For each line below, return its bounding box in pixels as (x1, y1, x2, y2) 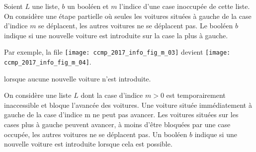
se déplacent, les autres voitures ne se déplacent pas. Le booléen (38, 20, 233, 31)
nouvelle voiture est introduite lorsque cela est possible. (4, 139, 172, 149)
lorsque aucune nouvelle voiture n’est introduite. (4, 73, 151, 83)
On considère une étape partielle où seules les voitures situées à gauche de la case (4, 10, 252, 21)
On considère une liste (4, 90, 72, 100)
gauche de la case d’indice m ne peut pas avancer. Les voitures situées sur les (4, 109, 239, 120)
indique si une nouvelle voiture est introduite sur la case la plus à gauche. (4, 30, 228, 40)
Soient (4, 1, 23, 11)
